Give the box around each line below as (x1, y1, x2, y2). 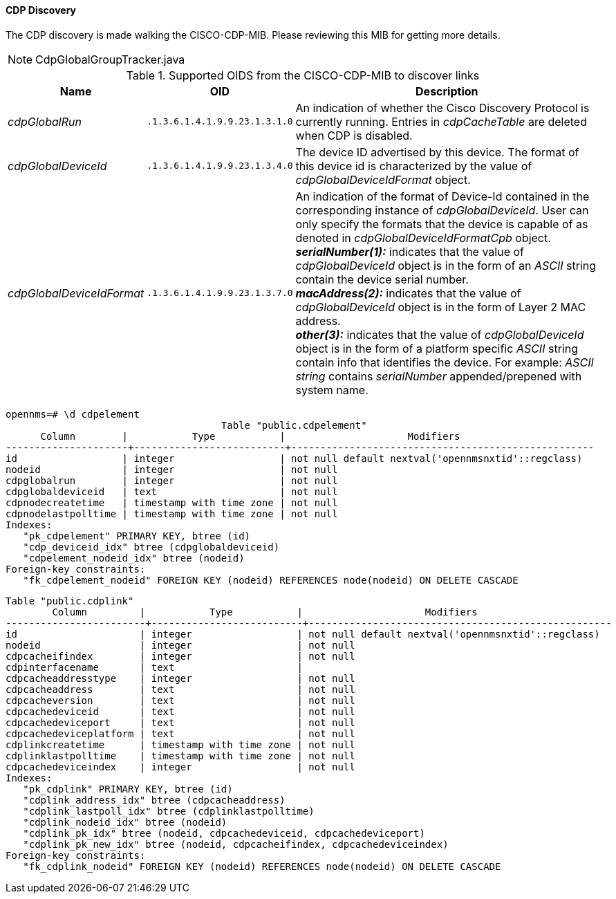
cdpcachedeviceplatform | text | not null (6, 727, 355, 739)
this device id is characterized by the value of (295, 158, 532, 173)
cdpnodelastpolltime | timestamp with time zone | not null (6, 508, 338, 519)
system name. (295, 382, 368, 397)
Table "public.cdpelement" (221, 419, 367, 431)
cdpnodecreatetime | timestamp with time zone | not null (6, 497, 338, 508)
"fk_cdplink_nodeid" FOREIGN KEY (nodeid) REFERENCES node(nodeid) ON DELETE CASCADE (23, 860, 501, 872)
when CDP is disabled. (295, 128, 413, 142)
